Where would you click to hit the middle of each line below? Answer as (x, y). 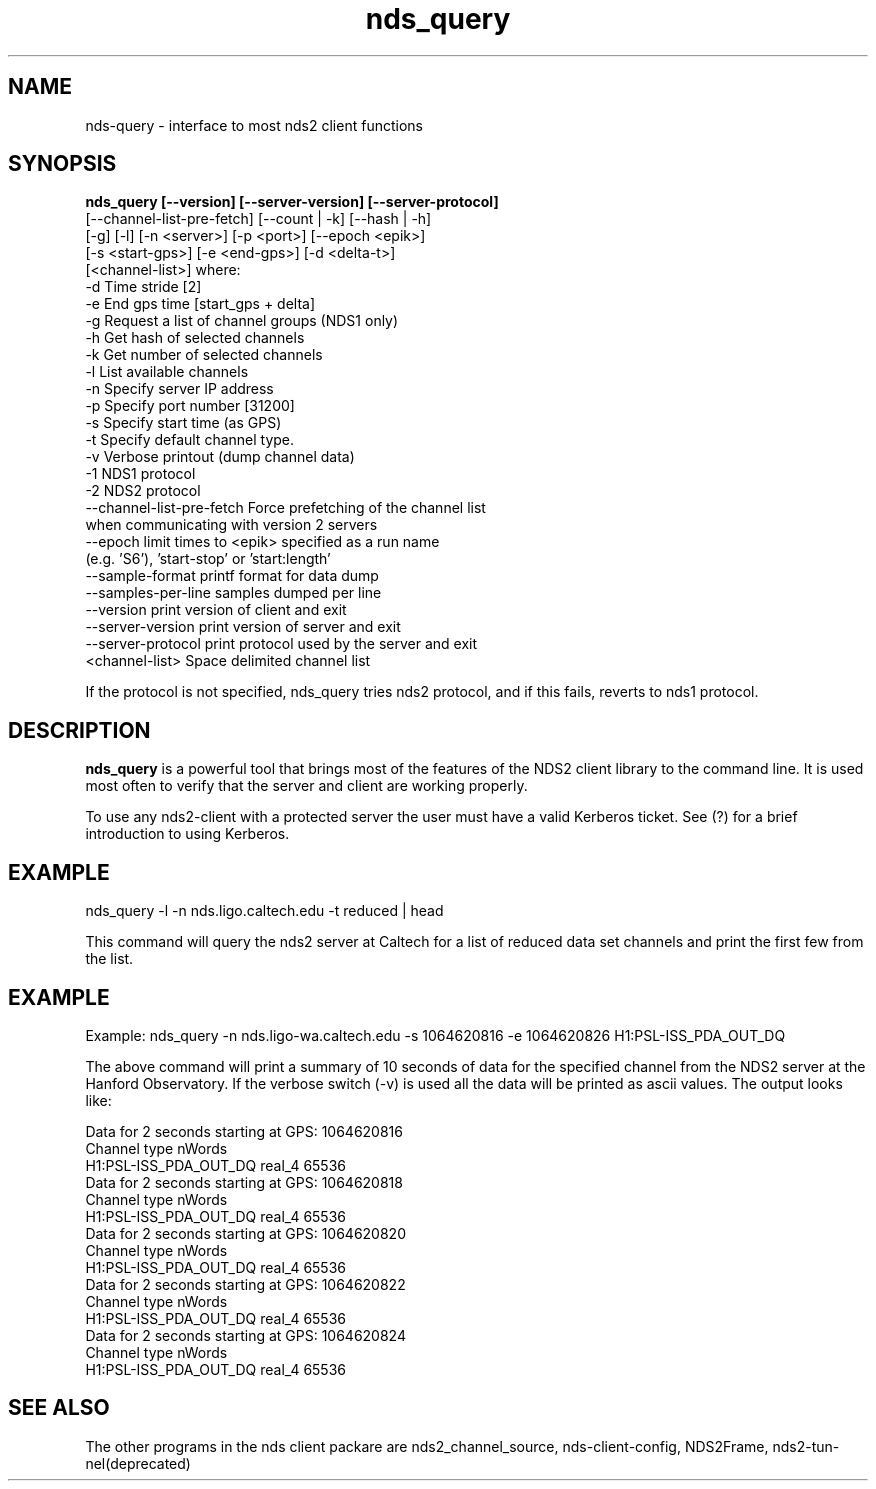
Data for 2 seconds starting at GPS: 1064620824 (245, 1335)
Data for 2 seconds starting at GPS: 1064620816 (244, 1131)
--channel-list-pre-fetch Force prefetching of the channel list (285, 508)
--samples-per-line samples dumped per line (233, 593)
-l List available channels (167, 372)
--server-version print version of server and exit (243, 627)
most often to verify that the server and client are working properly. (306, 786)
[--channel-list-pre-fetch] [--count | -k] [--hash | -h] (258, 219)
